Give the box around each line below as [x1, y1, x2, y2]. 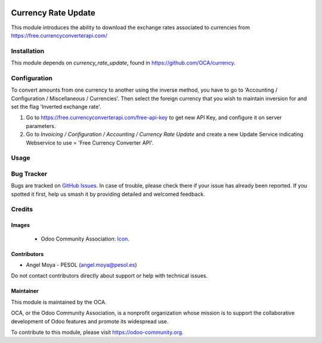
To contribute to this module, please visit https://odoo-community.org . [11, 328, 184, 336]
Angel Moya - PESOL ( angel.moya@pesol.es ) [26, 261, 137, 268]
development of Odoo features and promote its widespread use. [11, 317, 169, 325]
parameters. [26, 122, 56, 129]
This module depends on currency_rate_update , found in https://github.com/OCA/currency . [11, 60, 236, 67]
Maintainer [11, 288, 39, 295]
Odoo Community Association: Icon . [41, 235, 129, 242]
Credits [11, 205, 33, 214]
